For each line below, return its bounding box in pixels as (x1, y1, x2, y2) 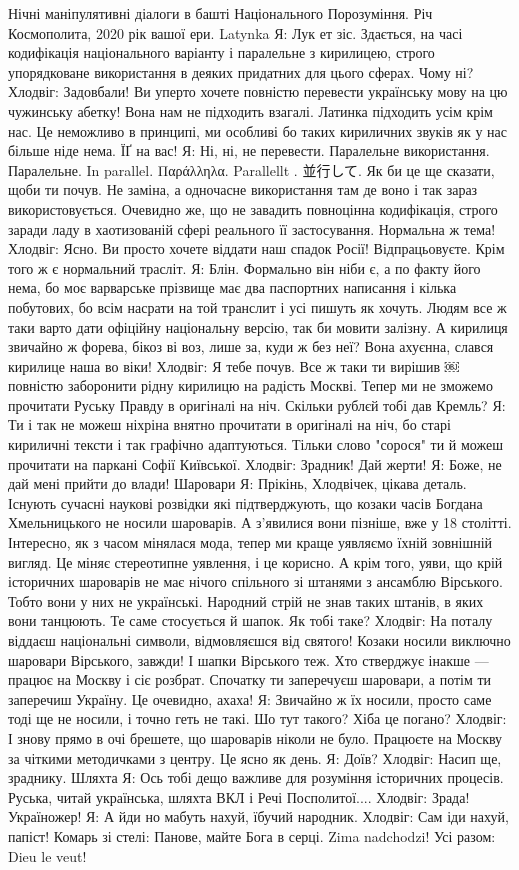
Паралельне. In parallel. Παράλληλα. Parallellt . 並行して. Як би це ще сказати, (8, 159, 495, 180)
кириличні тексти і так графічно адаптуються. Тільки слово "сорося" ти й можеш (8, 434, 503, 455)
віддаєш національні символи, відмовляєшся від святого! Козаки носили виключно (8, 630, 511, 650)
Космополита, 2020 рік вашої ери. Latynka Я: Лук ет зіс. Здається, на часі (8, 22, 463, 43)
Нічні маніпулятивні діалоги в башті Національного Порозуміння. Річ (8, 3, 433, 23)
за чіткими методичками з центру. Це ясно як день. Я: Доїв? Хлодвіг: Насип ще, (8, 747, 502, 768)
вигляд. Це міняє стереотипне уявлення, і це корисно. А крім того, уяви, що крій (8, 551, 503, 572)
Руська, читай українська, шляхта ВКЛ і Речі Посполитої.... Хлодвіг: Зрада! (8, 786, 470, 807)
